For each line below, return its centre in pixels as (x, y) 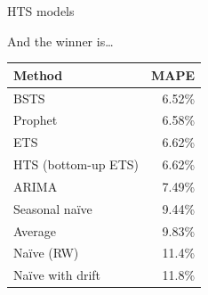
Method (38, 74)
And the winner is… (60, 41)
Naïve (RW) (46, 253)
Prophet (36, 120)
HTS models (41, 11)
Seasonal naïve (53, 208)
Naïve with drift (57, 275)
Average (35, 230)
